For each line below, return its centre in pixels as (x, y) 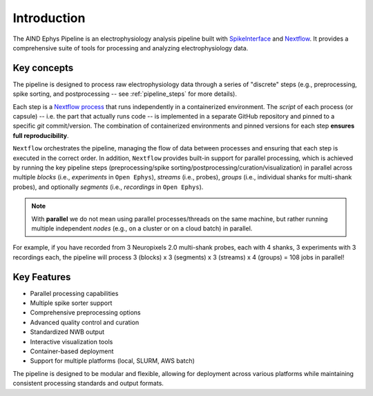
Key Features (42, 277)
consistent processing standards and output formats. (88, 384)
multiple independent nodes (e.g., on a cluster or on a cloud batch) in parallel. (142, 228)
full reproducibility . (41, 135)
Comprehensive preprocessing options (85, 313)
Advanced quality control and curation (85, 322)
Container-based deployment (72, 351)
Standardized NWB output (67, 332)
